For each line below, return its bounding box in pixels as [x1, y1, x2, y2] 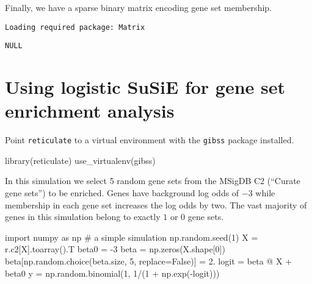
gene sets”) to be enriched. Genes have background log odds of [5, 186, 239, 199]
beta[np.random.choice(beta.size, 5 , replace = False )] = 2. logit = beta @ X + [5, 255, 292, 268]
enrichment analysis [5, 98, 175, 123]
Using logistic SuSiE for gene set [5, 74, 286, 99]
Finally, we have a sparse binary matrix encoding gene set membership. [5, 1, 272, 13]
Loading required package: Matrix [5, 23, 145, 32]
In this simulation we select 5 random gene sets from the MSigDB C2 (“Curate [5, 174, 300, 187]
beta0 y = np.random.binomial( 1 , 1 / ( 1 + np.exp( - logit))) [5, 266, 220, 279]
